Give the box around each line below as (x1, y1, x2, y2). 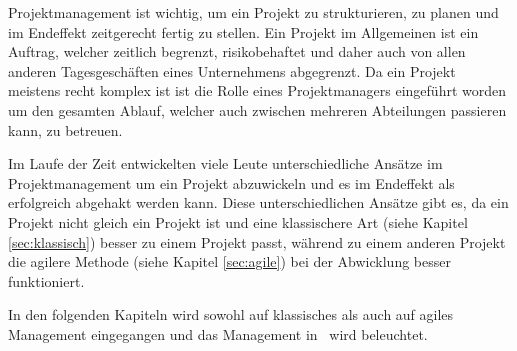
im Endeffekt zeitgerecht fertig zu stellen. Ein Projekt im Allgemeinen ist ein (8, 21, 479, 42)
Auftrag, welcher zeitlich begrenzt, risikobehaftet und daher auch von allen (8, 41, 466, 62)
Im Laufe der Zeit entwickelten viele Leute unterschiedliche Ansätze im (8, 153, 443, 174)
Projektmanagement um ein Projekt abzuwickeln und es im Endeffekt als (8, 172, 455, 193)
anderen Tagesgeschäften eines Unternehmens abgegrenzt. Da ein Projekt (8, 60, 456, 81)
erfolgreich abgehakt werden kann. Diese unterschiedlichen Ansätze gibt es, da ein (8, 192, 509, 213)
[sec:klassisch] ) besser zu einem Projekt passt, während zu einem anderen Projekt (8, 231, 506, 252)
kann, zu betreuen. (8, 119, 123, 140)
